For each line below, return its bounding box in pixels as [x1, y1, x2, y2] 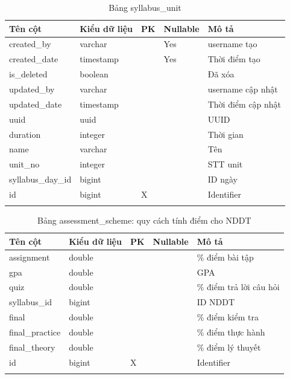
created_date [9, 53, 58, 65]
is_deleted [9, 68, 48, 80]
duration [9, 128, 41, 140]
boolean [80, 68, 109, 80]
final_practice [9, 325, 61, 338]
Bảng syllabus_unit [109, 1, 181, 13]
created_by [9, 37, 51, 50]
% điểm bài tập [197, 250, 254, 263]
